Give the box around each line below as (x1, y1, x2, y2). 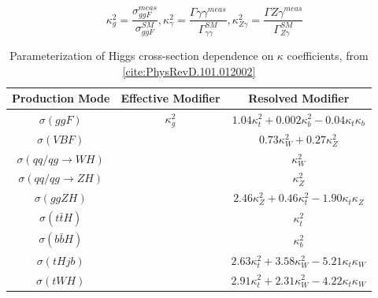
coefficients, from (287, 47, 369, 64)
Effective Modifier (120, 90, 220, 106)
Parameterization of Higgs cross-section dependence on (9, 47, 274, 64)
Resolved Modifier (248, 90, 350, 106)
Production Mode (12, 90, 110, 106)
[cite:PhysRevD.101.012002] (122, 62, 256, 79)
